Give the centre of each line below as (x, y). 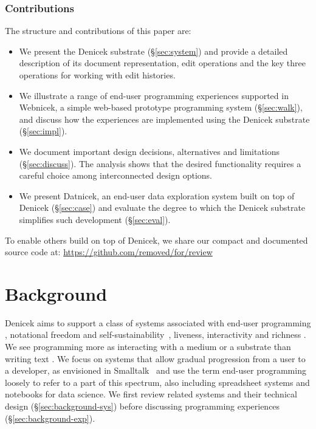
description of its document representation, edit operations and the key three (162, 63)
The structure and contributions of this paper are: (98, 31)
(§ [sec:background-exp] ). (50, 418)
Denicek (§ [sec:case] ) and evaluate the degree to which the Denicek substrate (162, 208)
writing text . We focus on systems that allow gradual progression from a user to (155, 358)
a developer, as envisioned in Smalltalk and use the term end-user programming (156, 370)
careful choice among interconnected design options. (115, 175)
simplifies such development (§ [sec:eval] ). (95, 219)
